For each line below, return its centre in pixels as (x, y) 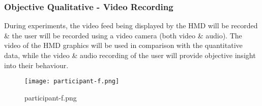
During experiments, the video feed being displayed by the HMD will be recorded (131, 25)
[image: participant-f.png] (72, 82)
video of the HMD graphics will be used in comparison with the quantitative (123, 45)
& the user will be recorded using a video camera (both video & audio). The (123, 35)
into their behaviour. (36, 65)
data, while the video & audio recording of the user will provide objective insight (130, 55)
